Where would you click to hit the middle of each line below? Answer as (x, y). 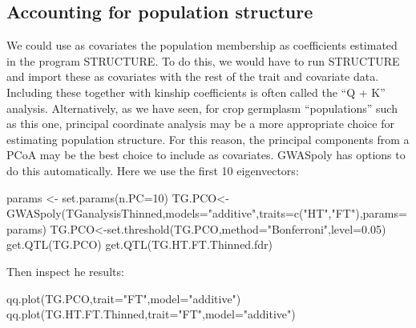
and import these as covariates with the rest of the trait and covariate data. (193, 76)
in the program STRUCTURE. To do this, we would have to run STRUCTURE (203, 60)
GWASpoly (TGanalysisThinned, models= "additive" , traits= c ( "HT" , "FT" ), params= (207, 213)
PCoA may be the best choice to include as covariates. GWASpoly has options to (206, 155)
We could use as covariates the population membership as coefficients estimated (202, 45)
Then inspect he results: (65, 271)
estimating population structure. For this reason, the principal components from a (208, 139)
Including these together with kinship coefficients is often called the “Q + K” (196, 92)
